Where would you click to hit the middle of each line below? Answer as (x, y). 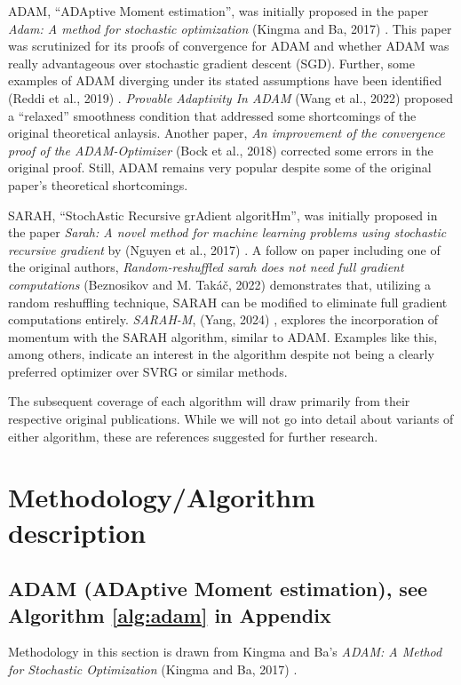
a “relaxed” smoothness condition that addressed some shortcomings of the (212, 115)
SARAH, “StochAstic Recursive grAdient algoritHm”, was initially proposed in (223, 215)
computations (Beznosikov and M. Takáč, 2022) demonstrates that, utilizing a (220, 284)
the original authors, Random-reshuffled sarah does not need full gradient (206, 267)
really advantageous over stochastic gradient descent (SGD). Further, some (211, 63)
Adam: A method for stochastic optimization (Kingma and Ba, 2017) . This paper (230, 28)
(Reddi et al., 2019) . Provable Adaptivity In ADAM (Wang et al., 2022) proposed (231, 97)
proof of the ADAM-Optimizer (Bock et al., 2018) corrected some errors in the (221, 150)
